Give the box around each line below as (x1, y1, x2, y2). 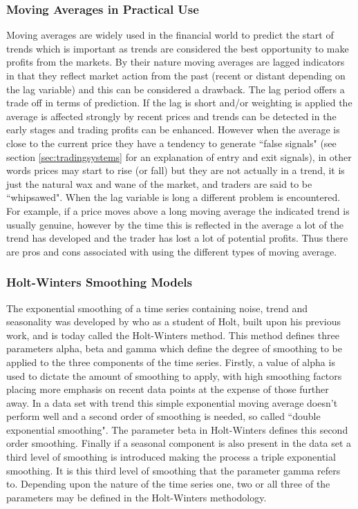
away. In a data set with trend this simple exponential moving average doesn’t (6, 395, 338, 410)
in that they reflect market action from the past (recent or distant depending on (6, 68, 346, 82)
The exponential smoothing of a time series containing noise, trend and (6, 300, 308, 315)
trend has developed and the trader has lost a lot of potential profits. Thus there (6, 231, 348, 245)
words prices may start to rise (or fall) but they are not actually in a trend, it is (6, 163, 345, 177)
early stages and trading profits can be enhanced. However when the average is (6, 122, 340, 137)
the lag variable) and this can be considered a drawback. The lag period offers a (6, 81, 345, 96)
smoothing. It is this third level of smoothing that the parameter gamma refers (6, 463, 341, 477)
